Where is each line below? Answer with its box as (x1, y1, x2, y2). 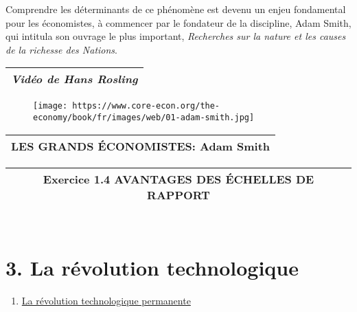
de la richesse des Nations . (5, 42, 117, 56)
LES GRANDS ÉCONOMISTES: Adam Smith (11, 137, 270, 154)
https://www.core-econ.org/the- (72, 101, 220, 111)
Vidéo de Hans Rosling (11, 71, 138, 87)
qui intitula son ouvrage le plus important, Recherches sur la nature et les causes (5, 29, 346, 43)
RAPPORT (147, 186, 210, 203)
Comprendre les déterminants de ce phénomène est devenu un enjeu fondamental (5, 2, 346, 16)
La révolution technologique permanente (21, 293, 191, 307)
